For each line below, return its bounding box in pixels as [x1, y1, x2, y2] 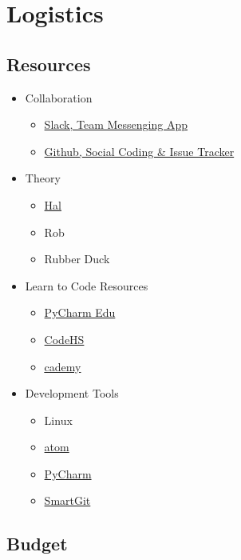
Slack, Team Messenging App [44, 116, 188, 133]
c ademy [44, 358, 81, 374]
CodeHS [44, 330, 85, 347]
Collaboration [25, 89, 93, 106]
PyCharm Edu [44, 304, 116, 321]
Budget [6, 531, 68, 556]
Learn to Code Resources [25, 277, 148, 294]
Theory [25, 170, 61, 186]
